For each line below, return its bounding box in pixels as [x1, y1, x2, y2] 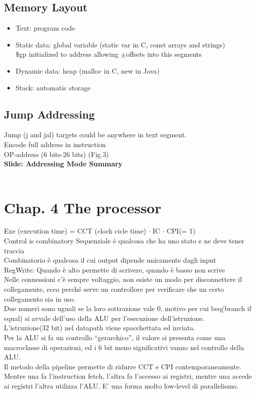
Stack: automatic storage [15, 82, 91, 92]
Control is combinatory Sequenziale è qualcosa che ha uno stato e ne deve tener [4, 236, 245, 246]
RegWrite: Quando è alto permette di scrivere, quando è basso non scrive [4, 264, 225, 275]
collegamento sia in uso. [4, 293, 76, 304]
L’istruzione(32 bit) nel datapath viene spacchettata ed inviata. [4, 322, 195, 333]
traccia [4, 245, 25, 255]
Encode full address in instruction [4, 139, 106, 149]
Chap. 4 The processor [4, 197, 161, 217]
